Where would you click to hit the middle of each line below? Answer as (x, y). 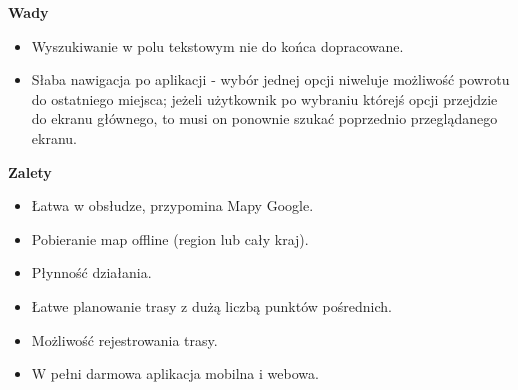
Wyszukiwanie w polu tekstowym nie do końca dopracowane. (217, 45)
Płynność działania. (91, 272)
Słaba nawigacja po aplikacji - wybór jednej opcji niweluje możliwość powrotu (270, 79)
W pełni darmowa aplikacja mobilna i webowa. (175, 373)
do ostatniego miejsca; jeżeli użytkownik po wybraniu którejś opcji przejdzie (264, 98)
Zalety (30, 171)
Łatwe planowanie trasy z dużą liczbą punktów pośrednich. (211, 305)
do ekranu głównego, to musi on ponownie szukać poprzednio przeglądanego (264, 118)
